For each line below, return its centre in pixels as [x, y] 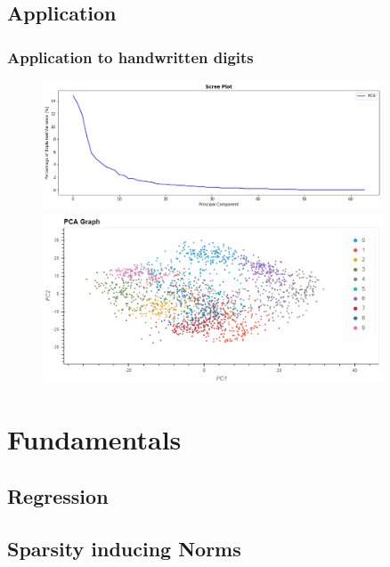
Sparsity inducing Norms [124, 548]
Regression [58, 495]
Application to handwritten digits [130, 57]
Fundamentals [94, 439]
